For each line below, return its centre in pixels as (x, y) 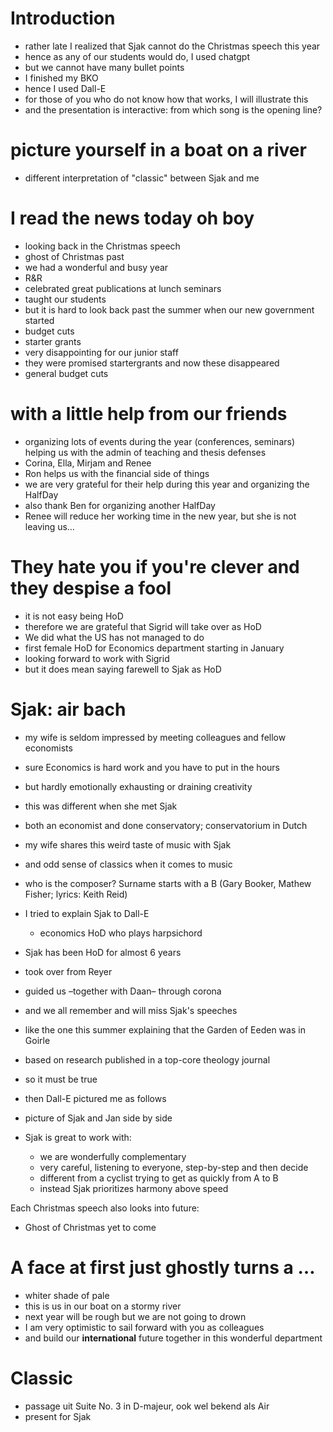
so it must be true (61, 1079)
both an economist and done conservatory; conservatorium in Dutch (166, 825)
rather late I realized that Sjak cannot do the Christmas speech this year (172, 46)
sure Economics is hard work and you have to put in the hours (152, 767)
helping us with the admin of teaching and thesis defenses (145, 452)
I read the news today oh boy (132, 218)
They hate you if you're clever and (155, 566)
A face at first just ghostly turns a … (163, 1267)
